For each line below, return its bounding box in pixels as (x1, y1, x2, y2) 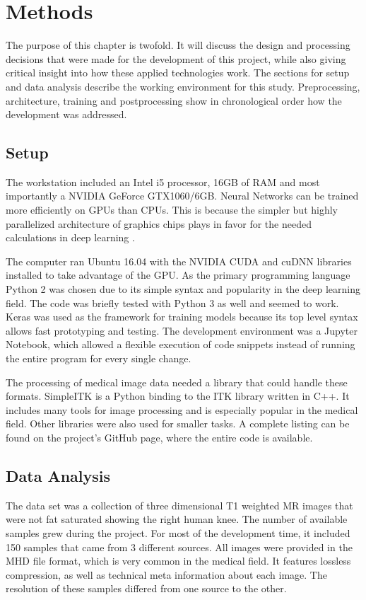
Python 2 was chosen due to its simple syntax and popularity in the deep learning (6, 282, 360, 296)
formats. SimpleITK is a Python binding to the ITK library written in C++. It (6, 388, 350, 403)
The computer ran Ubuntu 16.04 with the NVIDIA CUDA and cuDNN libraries (6, 253, 352, 268)
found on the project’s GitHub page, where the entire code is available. (6, 429, 313, 444)
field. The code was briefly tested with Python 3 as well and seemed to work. (6, 295, 339, 310)
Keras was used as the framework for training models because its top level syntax (6, 309, 358, 324)
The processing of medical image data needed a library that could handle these (6, 374, 348, 389)
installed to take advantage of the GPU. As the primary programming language (6, 267, 350, 282)
